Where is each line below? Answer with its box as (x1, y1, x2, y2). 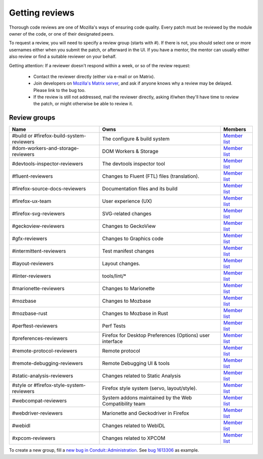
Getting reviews (9, 7, 75, 18)
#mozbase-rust (12, 310, 48, 317)
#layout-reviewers (12, 260, 54, 267)
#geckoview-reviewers (12, 223, 65, 230)
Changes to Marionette (102, 285, 155, 292)
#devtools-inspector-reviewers (12, 161, 83, 167)
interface (102, 338, 123, 345)
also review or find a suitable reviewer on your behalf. (9, 54, 117, 59)
